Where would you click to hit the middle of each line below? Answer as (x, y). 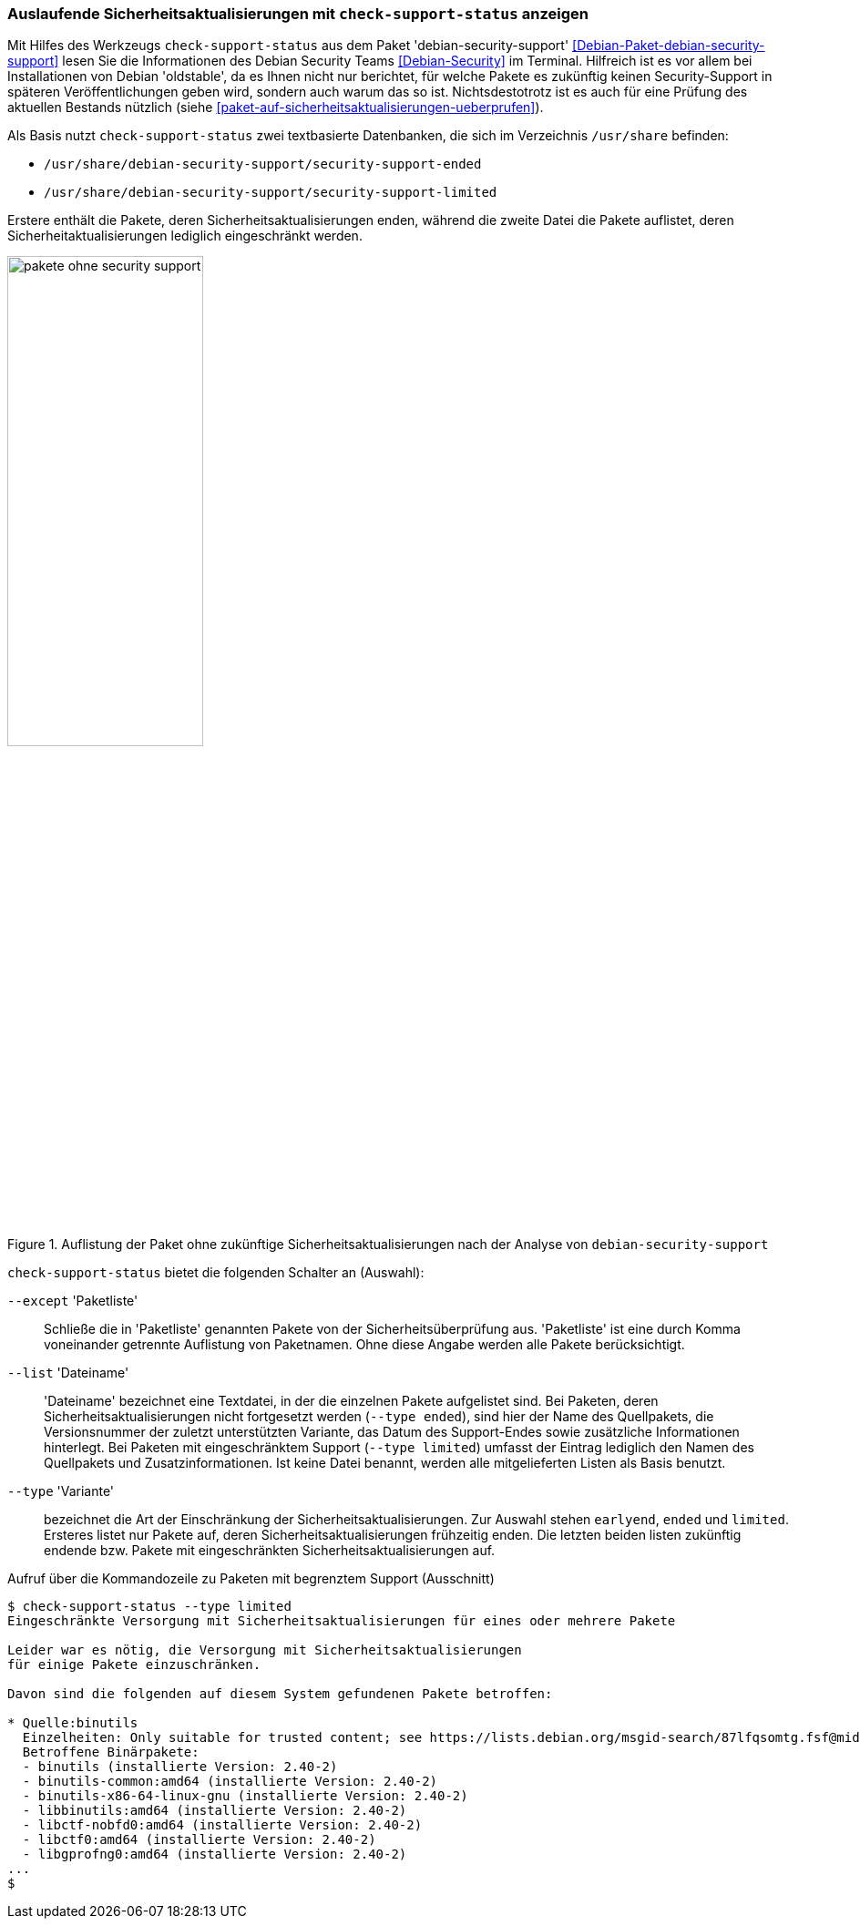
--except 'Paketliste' (73, 1301)
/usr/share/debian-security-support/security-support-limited (271, 193)
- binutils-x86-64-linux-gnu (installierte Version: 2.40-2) (245, 1796)
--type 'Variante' (61, 1491)
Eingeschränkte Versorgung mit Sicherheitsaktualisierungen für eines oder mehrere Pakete (342, 1621)
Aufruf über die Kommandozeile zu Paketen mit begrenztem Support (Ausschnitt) (251, 1579)
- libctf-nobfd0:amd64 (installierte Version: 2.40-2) (222, 1825)
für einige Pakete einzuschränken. (134, 1665)
